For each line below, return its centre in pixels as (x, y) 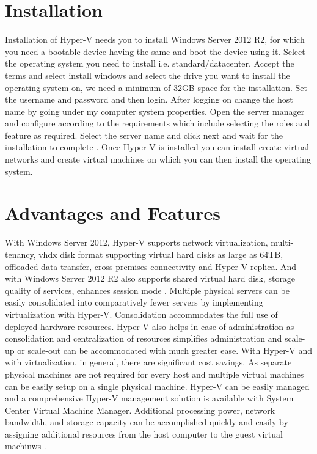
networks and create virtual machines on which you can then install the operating (158, 159)
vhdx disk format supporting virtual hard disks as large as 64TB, (161, 254)
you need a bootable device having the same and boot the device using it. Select (155, 51)
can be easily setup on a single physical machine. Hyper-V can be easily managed (157, 386)
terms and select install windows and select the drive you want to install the (148, 75)
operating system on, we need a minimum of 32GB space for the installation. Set (156, 87)
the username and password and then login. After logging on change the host (149, 99)
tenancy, (20, 254)
